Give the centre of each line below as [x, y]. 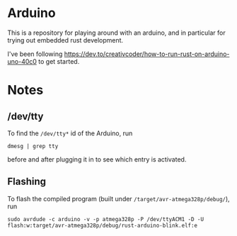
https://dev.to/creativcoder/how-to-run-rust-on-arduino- [147, 54]
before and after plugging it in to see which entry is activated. [97, 159]
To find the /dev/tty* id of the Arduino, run [70, 133]
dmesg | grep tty [33, 146]
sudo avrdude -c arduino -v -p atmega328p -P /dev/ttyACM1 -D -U [105, 219]
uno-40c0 [22, 61]
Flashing [27, 182]
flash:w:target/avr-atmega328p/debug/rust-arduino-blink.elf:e [103, 225]
